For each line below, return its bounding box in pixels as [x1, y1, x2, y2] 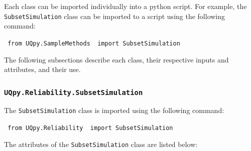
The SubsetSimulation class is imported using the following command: [4, 105, 224, 115]
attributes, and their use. [4, 64, 81, 74]
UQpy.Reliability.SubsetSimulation [4, 88, 143, 96]
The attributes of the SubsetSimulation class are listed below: [4, 138, 198, 149]
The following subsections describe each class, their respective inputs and [4, 54, 229, 64]
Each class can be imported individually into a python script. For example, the [4, 1, 247, 11]
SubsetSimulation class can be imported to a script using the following [4, 10, 225, 21]
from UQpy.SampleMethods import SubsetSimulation [8, 39, 180, 47]
